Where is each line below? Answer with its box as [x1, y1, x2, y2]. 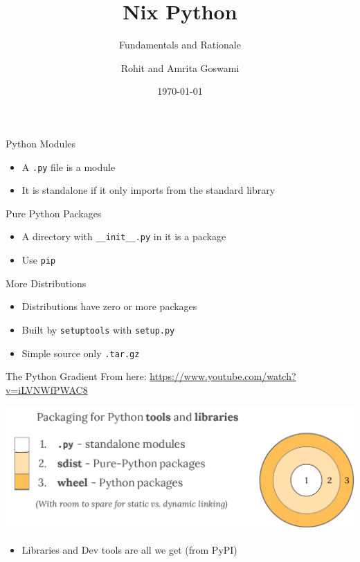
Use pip [21, 253, 56, 266]
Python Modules [6, 136, 76, 150]
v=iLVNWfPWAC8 [6, 382, 88, 397]
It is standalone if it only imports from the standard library [21, 183, 276, 197]
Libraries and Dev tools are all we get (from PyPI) [21, 542, 237, 556]
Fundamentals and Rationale [119, 37, 241, 52]
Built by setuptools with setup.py [21, 322, 175, 336]
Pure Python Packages [6, 206, 102, 220]
